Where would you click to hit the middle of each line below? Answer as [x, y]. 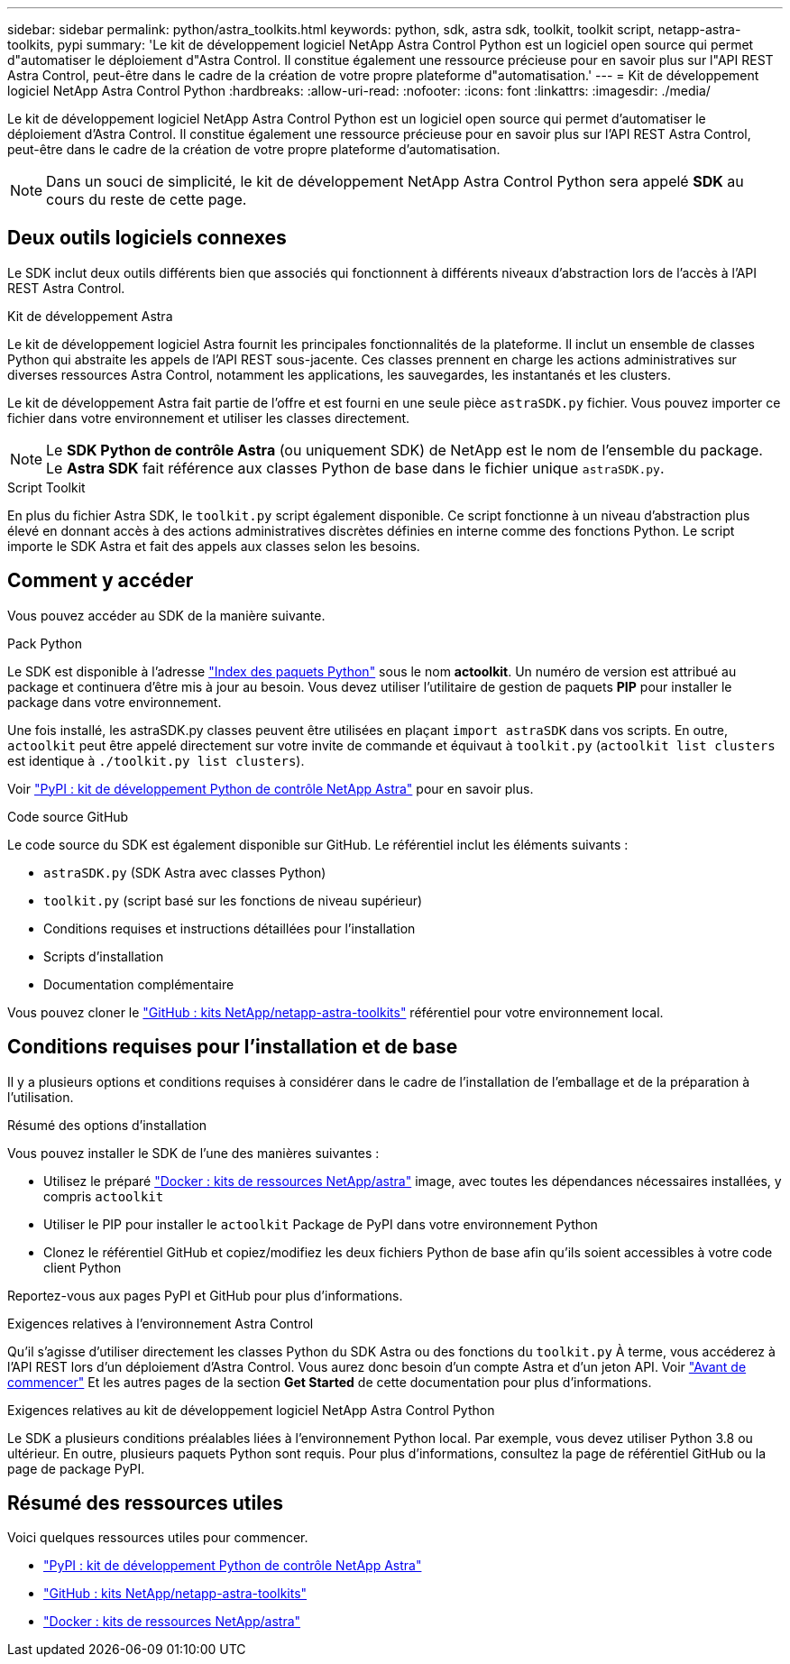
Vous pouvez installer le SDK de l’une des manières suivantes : [193, 1153]
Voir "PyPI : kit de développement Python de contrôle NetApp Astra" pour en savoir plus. [271, 788]
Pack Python [45, 643]
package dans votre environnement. [115, 702]
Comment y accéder [101, 581]
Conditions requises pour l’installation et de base [233, 1047]
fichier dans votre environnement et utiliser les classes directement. [209, 418]
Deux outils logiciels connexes [147, 238]
